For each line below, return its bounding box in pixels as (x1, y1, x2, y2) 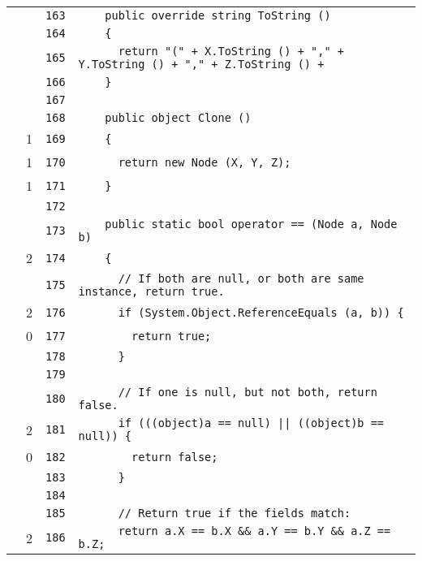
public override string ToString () (105, 9, 331, 22)
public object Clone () (105, 111, 252, 124)
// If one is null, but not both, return (118, 386, 377, 399)
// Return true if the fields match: (118, 507, 351, 520)
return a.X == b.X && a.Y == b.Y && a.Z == (118, 524, 391, 537)
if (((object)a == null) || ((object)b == (118, 416, 385, 429)
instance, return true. (78, 285, 225, 298)
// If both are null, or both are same (118, 272, 364, 285)
